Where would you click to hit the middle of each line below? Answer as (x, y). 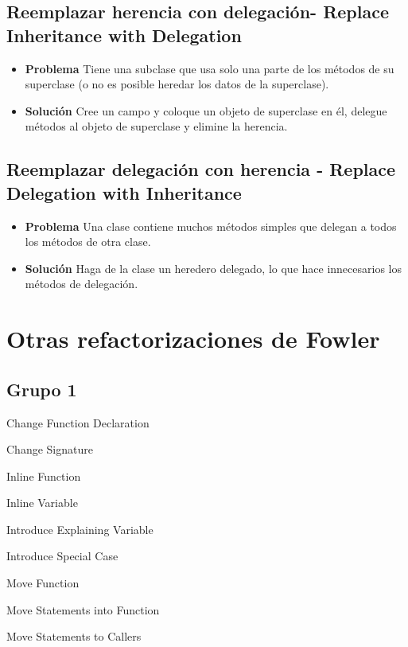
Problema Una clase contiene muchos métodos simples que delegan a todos (211, 226)
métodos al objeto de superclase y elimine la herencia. (156, 126)
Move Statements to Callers (74, 636)
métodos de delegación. (82, 284)
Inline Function (44, 476)
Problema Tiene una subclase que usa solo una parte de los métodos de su (210, 68)
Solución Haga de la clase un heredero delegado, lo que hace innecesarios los (213, 268)
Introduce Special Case (62, 556)
